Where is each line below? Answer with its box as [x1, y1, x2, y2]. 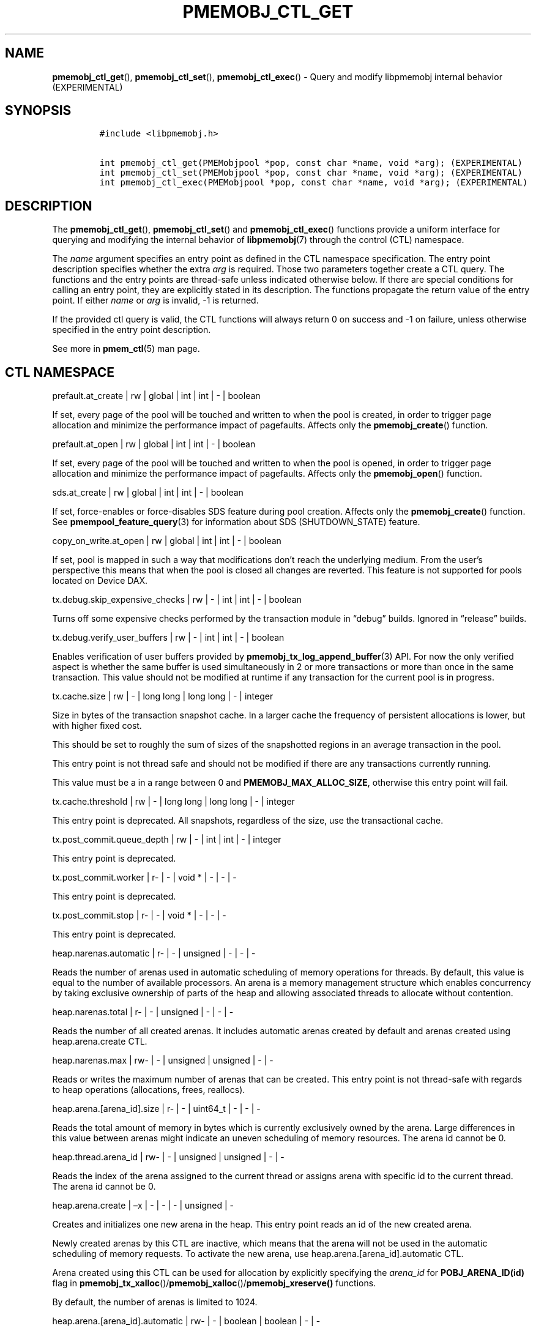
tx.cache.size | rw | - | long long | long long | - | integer [52, 691, 274, 702]
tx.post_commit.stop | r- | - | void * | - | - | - [52, 910, 226, 921]
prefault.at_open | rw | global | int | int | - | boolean [52, 439, 256, 450]
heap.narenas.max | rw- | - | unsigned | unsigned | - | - [52, 1055, 274, 1066]
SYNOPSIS [5, 103, 72, 119]
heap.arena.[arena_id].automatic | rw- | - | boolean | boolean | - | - [52, 1316, 321, 1327]
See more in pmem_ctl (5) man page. [52, 343, 200, 354]
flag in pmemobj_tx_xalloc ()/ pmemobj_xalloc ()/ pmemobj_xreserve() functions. [52, 1278, 376, 1289]
